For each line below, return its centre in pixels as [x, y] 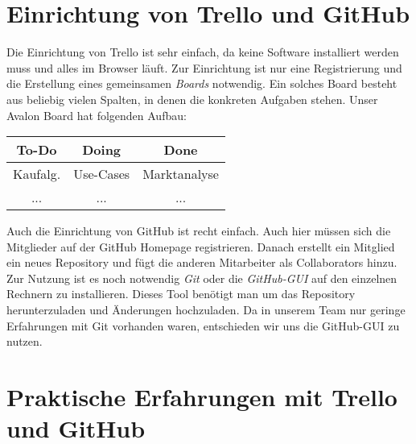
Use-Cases [102, 174]
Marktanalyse [181, 174]
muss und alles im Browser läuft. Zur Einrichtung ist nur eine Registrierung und [204, 67]
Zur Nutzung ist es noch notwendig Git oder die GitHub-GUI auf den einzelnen [202, 278]
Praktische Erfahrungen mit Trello [202, 397]
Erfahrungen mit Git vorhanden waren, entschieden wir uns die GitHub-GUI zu [203, 325]
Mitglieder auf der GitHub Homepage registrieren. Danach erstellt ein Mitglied [201, 246]
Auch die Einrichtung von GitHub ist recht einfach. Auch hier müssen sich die [199, 231]
